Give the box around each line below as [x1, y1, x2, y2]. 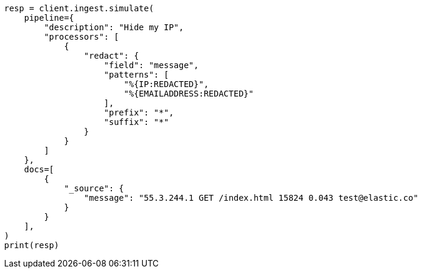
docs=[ [24, 165, 54, 174]
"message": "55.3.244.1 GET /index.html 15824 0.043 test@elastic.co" [83, 193, 418, 203]
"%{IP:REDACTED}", [124, 79, 209, 89]
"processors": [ [44, 32, 119, 41]
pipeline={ [24, 13, 75, 23]
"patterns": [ [104, 70, 169, 79]
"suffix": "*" [104, 117, 169, 127]
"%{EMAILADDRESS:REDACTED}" [124, 89, 254, 98]
